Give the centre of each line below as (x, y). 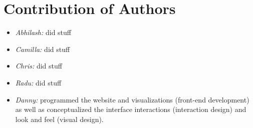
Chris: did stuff (39, 66)
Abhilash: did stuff (43, 32)
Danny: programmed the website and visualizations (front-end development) (132, 99)
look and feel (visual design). (59, 119)
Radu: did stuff (38, 82)
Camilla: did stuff (43, 49)
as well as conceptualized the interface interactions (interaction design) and (131, 109)
